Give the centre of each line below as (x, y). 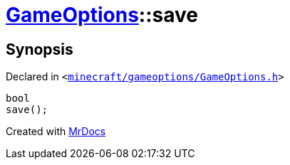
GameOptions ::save (102, 15)
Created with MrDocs (56, 132)
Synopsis (40, 49)
